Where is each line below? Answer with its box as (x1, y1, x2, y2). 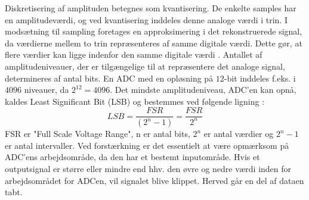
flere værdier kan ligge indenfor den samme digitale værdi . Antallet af (5, 48, 262, 61)
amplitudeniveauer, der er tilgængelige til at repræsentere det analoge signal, (5, 60, 285, 72)
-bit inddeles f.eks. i (224, 71, 296, 84)
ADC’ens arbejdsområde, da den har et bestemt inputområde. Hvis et (5, 151, 260, 163)
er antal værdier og (203, 127, 274, 140)
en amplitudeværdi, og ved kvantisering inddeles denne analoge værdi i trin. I (5, 13, 288, 26)
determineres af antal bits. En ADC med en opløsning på (5, 71, 214, 84)
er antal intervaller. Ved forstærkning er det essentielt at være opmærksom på (5, 139, 289, 151)
